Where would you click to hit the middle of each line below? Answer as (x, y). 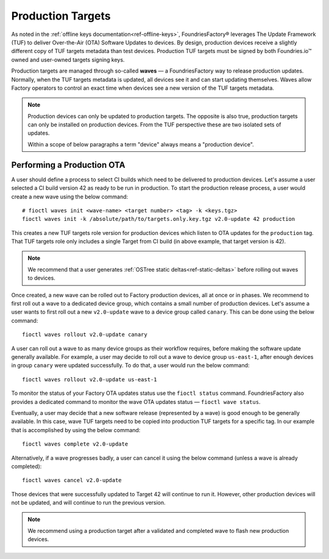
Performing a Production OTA (68, 165)
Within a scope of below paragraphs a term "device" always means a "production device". (141, 144)
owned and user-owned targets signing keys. (68, 60)
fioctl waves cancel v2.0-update (72, 480)
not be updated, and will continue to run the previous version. (88, 503)
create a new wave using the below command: (70, 197)
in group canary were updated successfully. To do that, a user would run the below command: (130, 366)
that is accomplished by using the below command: (76, 430)
